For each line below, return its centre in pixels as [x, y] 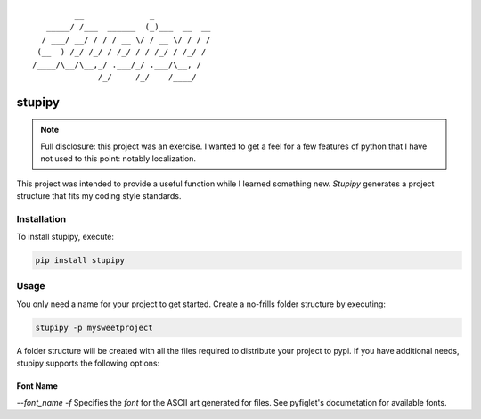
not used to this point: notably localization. [118, 159]
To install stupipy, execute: [65, 237]
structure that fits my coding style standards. [99, 195]
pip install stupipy [80, 260]
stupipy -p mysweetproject [94, 327]
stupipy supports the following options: [88, 363]
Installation [41, 218]
